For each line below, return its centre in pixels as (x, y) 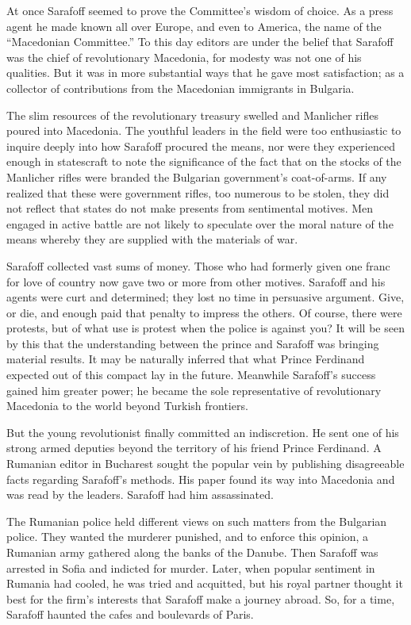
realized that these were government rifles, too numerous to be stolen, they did (198, 192)
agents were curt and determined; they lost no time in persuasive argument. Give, (205, 297)
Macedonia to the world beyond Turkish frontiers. (127, 406)
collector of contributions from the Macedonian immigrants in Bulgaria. (181, 88)
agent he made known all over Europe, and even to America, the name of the (194, 26)
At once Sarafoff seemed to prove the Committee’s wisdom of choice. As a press (200, 10)
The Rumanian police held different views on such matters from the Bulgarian (197, 521)
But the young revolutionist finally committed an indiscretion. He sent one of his (203, 432)
